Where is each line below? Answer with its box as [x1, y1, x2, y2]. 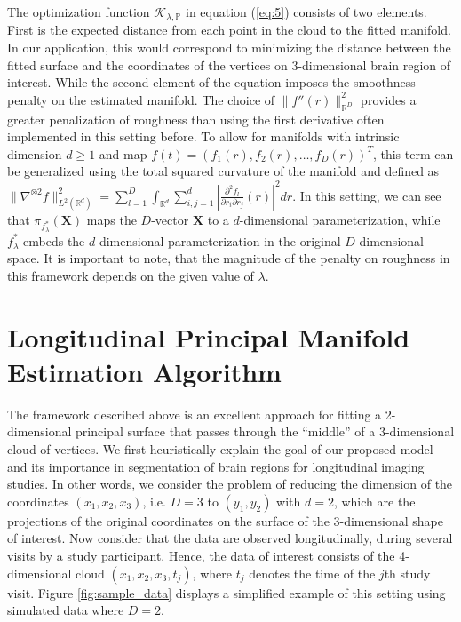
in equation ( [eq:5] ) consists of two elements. [185, 3, 427, 20]
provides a [361, 90, 417, 108]
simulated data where [7, 601, 124, 619]
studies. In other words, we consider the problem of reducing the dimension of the [7, 474, 453, 493]
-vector [151, 210, 189, 228]
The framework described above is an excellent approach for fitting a [7, 404, 382, 423]
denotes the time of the [249, 563, 376, 582]
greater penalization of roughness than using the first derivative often [7, 109, 385, 128]
